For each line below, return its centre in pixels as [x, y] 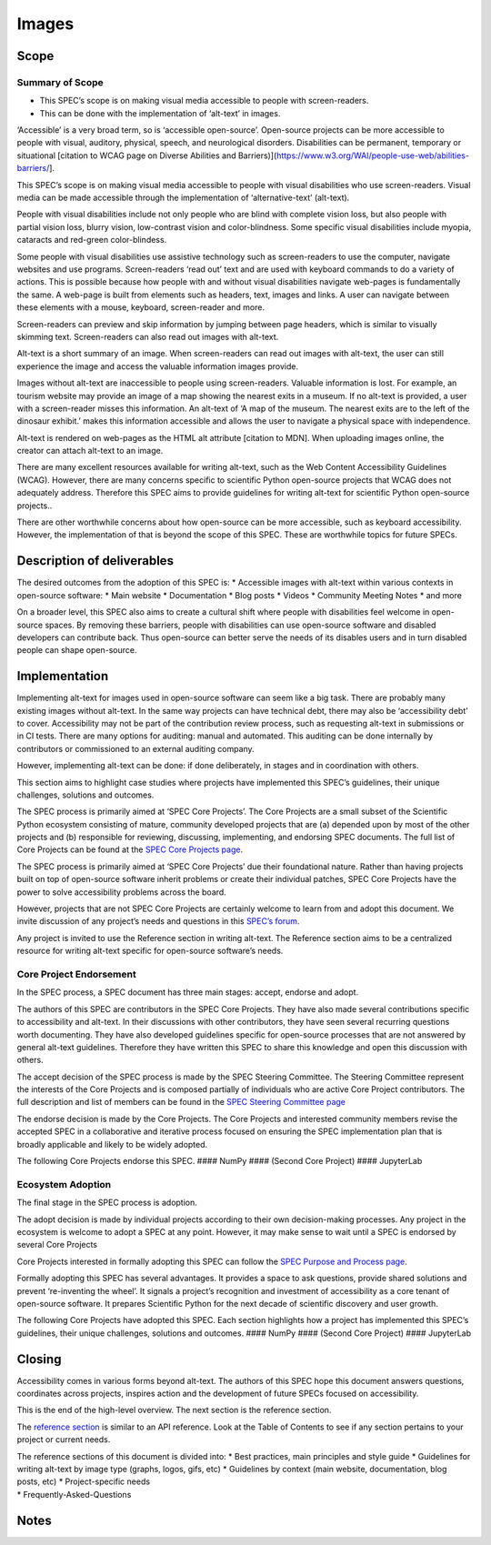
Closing [39, 1359]
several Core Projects [57, 1245]
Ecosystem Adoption [64, 1184]
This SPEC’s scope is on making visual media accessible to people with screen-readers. [204, 101]
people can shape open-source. [77, 650]
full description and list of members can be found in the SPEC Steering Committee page [181, 1102]
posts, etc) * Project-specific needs [83, 1481]
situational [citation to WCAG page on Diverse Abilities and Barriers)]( [147, 156]
